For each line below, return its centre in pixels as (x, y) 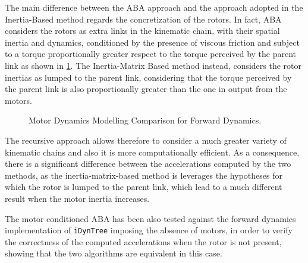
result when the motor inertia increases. (77, 198)
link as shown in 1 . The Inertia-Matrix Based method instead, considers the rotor (153, 65)
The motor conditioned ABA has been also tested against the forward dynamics (150, 218)
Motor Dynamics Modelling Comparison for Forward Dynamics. (145, 120)
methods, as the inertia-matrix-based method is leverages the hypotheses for (144, 175)
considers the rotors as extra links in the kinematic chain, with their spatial (142, 31)
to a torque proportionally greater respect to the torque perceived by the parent (151, 54)
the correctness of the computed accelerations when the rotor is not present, (143, 241)
